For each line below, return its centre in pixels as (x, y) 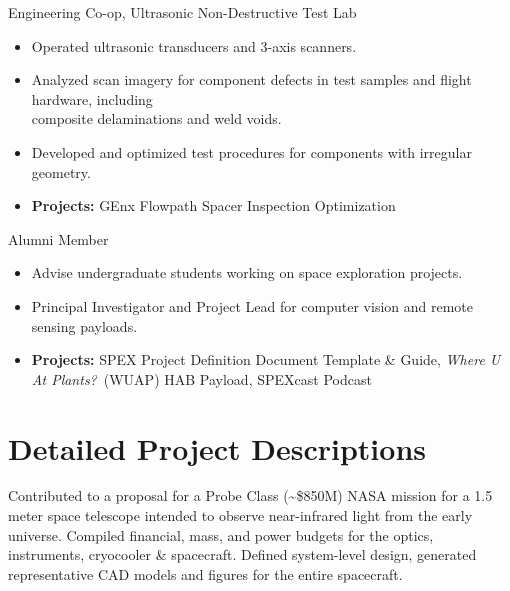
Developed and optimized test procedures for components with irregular (251, 151)
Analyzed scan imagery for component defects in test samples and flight (251, 79)
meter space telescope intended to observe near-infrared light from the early (240, 515)
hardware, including (92, 98)
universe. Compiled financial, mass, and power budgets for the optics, (221, 534)
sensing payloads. (84, 325)
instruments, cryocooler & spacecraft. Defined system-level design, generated (242, 554)
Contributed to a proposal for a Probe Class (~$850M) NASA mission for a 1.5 (250, 495)
